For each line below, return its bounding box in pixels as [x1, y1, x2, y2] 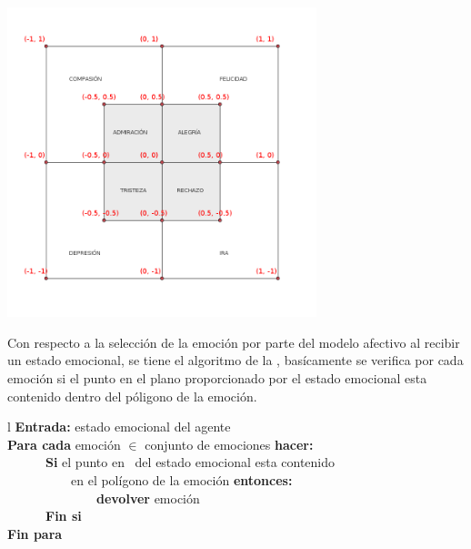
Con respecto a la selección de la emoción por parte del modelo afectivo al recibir [7, 332, 460, 351]
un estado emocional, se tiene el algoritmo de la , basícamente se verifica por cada [7, 351, 464, 370]
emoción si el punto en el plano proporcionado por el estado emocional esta [7, 368, 427, 387]
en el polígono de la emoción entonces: [70, 470, 293, 489]
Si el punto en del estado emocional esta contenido [45, 452, 336, 472]
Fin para [7, 524, 63, 543]
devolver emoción [96, 488, 200, 507]
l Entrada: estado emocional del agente [7, 417, 231, 436]
